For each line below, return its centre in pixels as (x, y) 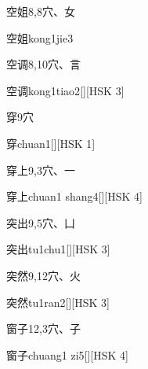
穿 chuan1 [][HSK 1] (51, 143)
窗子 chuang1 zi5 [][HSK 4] (67, 354)
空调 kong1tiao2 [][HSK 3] (65, 90)
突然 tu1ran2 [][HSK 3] (58, 302)
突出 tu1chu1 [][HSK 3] (58, 249)
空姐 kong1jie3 (40, 37)
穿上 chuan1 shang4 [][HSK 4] (74, 196)
